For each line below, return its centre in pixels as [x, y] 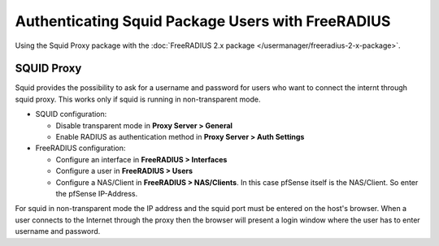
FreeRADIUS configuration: [80, 148]
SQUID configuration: [71, 114]
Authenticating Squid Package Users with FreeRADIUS [203, 21]
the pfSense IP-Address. [97, 193]
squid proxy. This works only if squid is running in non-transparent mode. [138, 99]
